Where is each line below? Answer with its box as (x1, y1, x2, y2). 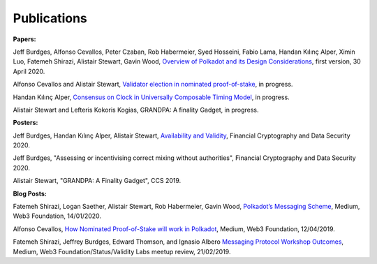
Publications (13, 10, 87, 26)
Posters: (13, 119, 38, 127)
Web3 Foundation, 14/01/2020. (13, 212, 101, 220)
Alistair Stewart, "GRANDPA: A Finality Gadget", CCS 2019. (13, 177, 182, 185)
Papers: (13, 35, 36, 43)
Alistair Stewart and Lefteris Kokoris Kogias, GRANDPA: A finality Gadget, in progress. (13, 105, 259, 114)
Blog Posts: (13, 189, 47, 198)
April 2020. (13, 67, 45, 75)
